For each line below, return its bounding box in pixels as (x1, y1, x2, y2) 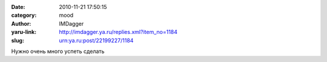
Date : (11, 4, 25, 10)
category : (11, 12, 37, 19)
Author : (11, 20, 31, 27)
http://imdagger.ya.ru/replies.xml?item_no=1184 (59, 29, 178, 36)
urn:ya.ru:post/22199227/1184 (59, 36, 134, 44)
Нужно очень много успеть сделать (11, 48, 105, 55)
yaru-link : (11, 29, 36, 36)
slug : (11, 36, 24, 44)
